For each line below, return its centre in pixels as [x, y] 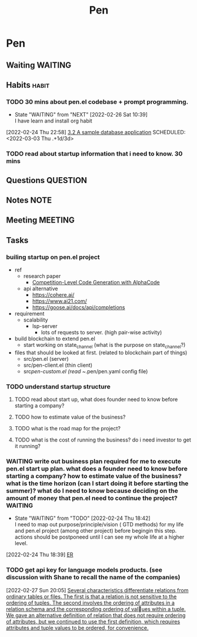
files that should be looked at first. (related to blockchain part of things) [101, 352]
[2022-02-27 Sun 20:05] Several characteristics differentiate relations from [97, 590]
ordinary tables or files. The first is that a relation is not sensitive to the [91, 596]
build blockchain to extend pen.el [55, 339]
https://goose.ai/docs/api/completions [79, 307]
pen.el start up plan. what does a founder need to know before [97, 469]
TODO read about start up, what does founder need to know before [96, 399]
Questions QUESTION [46, 180]
